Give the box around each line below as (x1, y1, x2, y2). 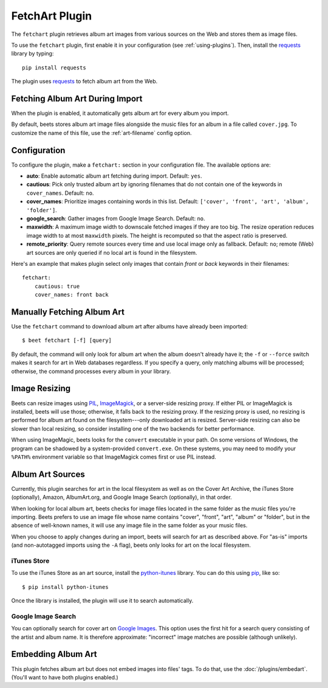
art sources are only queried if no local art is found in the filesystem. (26, 249, 197, 256)
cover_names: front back (34, 291, 109, 298)
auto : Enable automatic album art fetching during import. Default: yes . (26, 172, 202, 179)
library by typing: (11, 50, 54, 57)
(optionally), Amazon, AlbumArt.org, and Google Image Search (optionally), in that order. (11, 493, 232, 501)
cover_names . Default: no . (26, 189, 94, 196)
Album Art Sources (11, 469, 85, 479)
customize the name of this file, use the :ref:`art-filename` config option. (11, 129, 192, 136)
